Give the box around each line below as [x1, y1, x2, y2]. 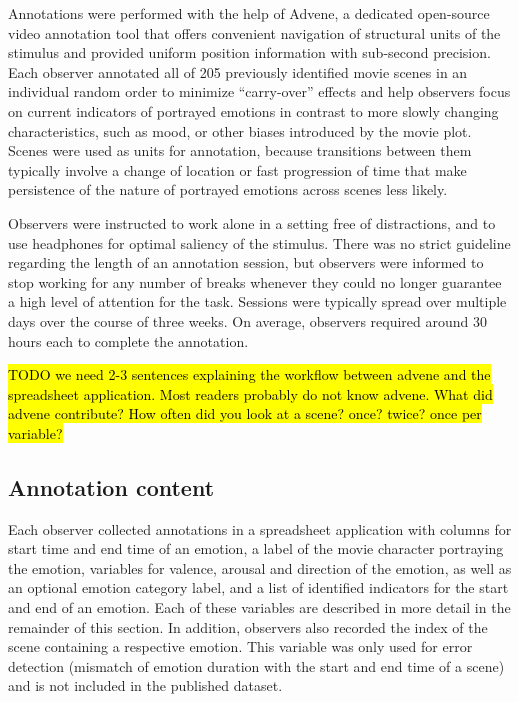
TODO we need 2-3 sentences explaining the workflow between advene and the [8, 364, 491, 385]
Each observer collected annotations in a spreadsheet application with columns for [8, 518, 512, 539]
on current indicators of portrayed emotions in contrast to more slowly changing [8, 100, 499, 121]
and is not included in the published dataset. [8, 675, 283, 696]
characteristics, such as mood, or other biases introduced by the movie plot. [8, 120, 472, 141]
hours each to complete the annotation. [8, 330, 249, 351]
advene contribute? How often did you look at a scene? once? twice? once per [8, 403, 482, 424]
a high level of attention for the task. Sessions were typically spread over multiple [8, 291, 507, 312]
